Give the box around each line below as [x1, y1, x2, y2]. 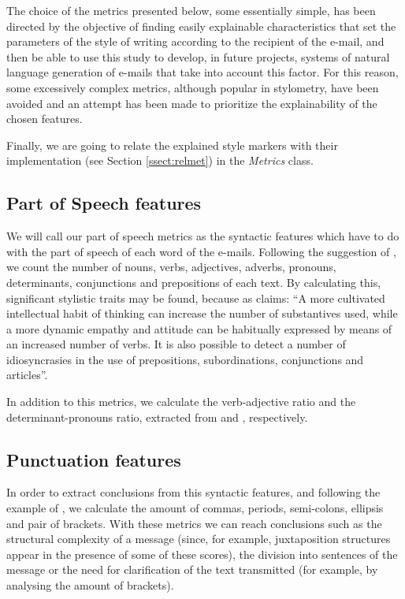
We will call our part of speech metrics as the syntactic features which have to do [6, 228, 399, 244]
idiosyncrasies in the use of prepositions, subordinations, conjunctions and [6, 351, 364, 367]
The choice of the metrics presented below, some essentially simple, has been [6, 2, 376, 18]
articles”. [6, 366, 48, 383]
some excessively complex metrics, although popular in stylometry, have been [6, 79, 379, 95]
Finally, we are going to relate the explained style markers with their [6, 136, 338, 153]
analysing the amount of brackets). [6, 577, 174, 593]
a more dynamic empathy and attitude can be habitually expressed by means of [6, 320, 392, 337]
